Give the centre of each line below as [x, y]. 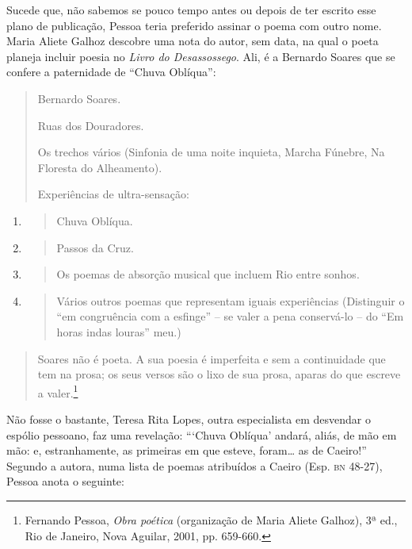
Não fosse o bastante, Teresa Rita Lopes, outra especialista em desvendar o [189, 418]
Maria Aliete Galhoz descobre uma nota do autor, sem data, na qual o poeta [193, 41]
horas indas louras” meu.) [119, 331]
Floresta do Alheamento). [100, 167]
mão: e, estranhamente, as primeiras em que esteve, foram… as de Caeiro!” [187, 450]
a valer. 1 [58, 391]
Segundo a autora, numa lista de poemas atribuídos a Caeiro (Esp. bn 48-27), [195, 465]
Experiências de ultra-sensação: [113, 194]
